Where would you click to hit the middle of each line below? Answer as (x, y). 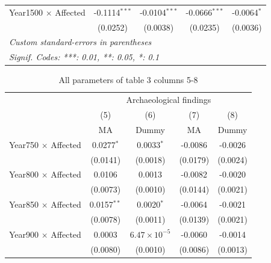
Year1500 (26, 12)
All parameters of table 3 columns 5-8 (128, 80)
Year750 (24, 144)
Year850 (24, 204)
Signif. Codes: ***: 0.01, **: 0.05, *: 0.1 (84, 57)
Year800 (24, 174)
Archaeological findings (169, 100)
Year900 (24, 234)
